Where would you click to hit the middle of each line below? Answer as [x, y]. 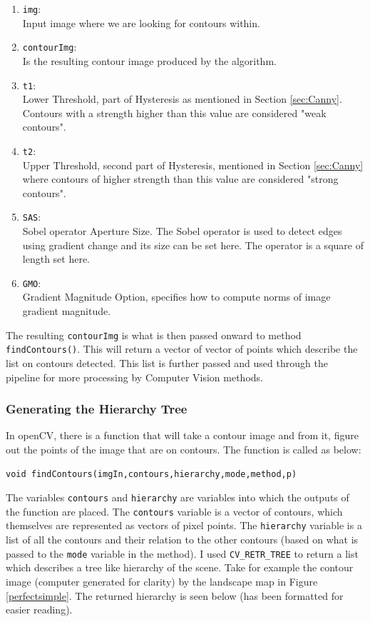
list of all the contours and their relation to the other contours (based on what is [182, 540]
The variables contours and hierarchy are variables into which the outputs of [178, 497]
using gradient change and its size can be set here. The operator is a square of [193, 245]
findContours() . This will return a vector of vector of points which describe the [182, 349]
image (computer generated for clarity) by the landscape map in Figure [162, 581]
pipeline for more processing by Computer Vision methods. [134, 377]
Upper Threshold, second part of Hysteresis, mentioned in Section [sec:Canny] [193, 165]
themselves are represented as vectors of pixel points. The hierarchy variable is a [184, 525]
